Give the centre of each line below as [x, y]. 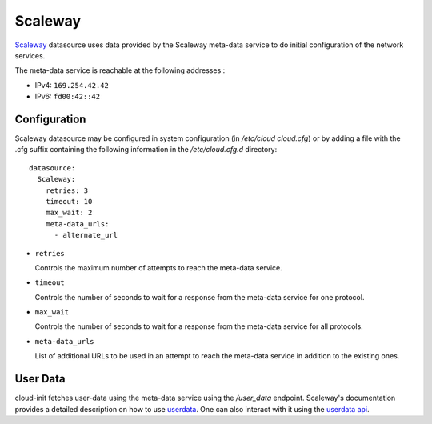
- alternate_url [86, 235]
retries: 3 [67, 190]
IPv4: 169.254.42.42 [72, 85]
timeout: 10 [69, 201]
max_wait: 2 [69, 213]
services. [30, 55]
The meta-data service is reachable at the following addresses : [120, 70]
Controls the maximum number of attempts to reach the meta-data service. [159, 267]
